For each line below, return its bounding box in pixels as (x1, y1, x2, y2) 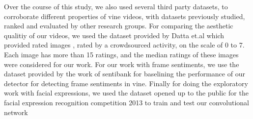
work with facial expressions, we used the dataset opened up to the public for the (4, 88, 249, 98)
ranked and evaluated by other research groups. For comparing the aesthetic (4, 21, 233, 31)
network (4, 107, 28, 117)
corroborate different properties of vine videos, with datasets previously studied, (4, 11, 245, 21)
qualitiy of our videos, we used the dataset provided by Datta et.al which (4, 30, 225, 40)
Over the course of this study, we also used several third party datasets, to (4, 1, 228, 11)
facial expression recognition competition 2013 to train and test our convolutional (4, 97, 249, 107)
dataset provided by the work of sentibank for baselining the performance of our (4, 69, 245, 79)
